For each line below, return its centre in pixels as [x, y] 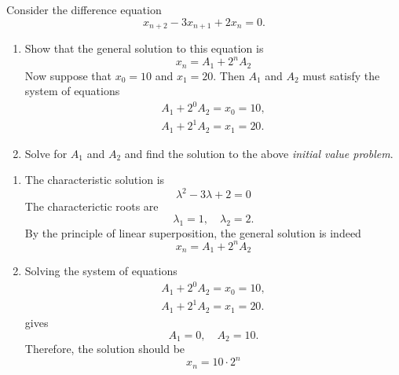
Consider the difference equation [84, 9]
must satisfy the [341, 75]
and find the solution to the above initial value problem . [259, 153]
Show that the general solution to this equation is [144, 48]
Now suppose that [68, 75]
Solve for [46, 153]
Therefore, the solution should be [105, 348]
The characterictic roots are [92, 206]
